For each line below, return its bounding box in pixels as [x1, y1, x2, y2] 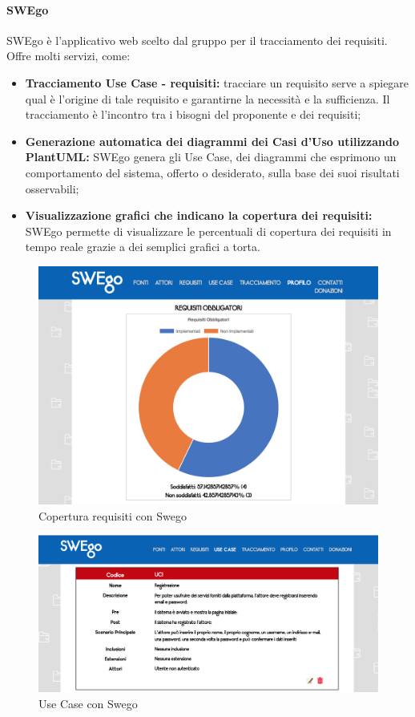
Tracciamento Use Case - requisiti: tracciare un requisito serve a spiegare [25, 74, 409, 91]
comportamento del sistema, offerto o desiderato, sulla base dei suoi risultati [25, 164, 400, 180]
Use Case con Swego [38, 695, 138, 711]
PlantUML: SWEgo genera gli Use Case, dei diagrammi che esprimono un [25, 148, 397, 165]
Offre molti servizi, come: [6, 47, 131, 64]
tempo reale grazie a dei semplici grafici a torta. [25, 238, 260, 255]
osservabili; [25, 180, 79, 196]
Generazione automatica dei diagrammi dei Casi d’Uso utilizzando [25, 132, 399, 149]
